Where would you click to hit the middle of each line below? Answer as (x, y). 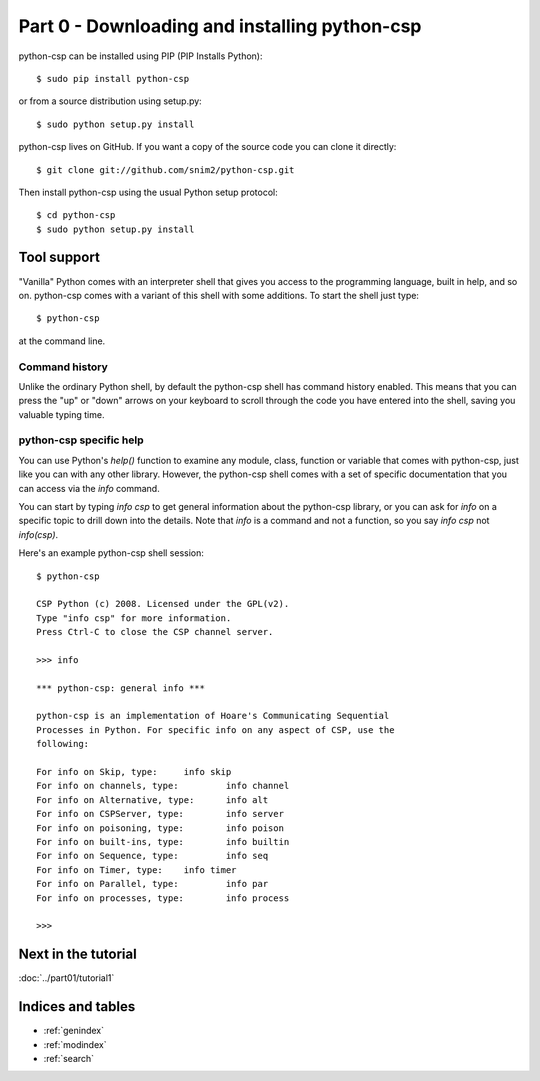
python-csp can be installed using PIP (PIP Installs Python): (140, 56)
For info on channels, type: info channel (163, 786)
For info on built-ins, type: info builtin (163, 841)
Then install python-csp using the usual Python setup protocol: (148, 192)
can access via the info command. (89, 488)
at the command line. (62, 341)
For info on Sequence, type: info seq (152, 856)
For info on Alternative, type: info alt (152, 799)
